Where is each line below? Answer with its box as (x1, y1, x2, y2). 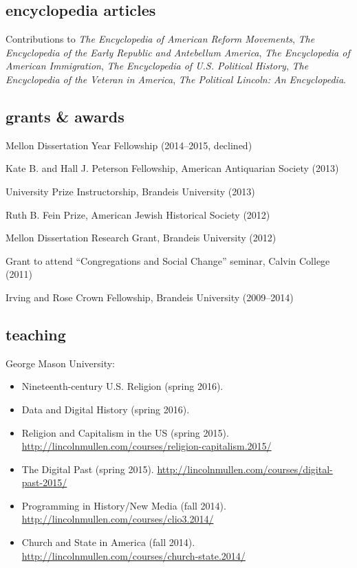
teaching (6, 323, 66, 345)
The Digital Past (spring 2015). (21, 461, 154, 476)
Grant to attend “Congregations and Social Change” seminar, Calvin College (6, 253, 330, 267)
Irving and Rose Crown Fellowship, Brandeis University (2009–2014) (6, 290, 294, 304)
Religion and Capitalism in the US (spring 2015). (21, 425, 229, 439)
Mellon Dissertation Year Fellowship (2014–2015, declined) (6, 138, 252, 152)
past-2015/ (21, 475, 67, 490)
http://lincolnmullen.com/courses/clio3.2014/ (21, 512, 214, 526)
